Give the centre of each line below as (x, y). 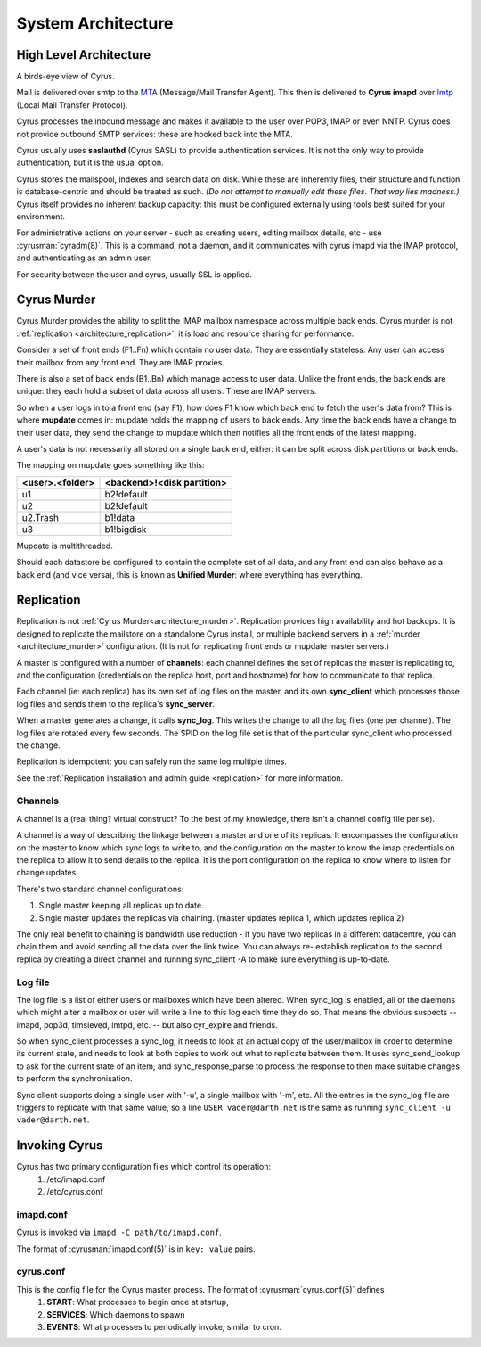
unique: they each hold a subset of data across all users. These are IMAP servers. (167, 391)
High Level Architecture (84, 55)
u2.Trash (41, 517)
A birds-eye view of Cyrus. (65, 77)
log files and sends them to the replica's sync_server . (116, 703)
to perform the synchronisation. (74, 1079)
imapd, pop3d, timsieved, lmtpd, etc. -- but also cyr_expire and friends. (147, 1024)
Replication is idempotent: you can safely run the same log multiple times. (151, 761)
